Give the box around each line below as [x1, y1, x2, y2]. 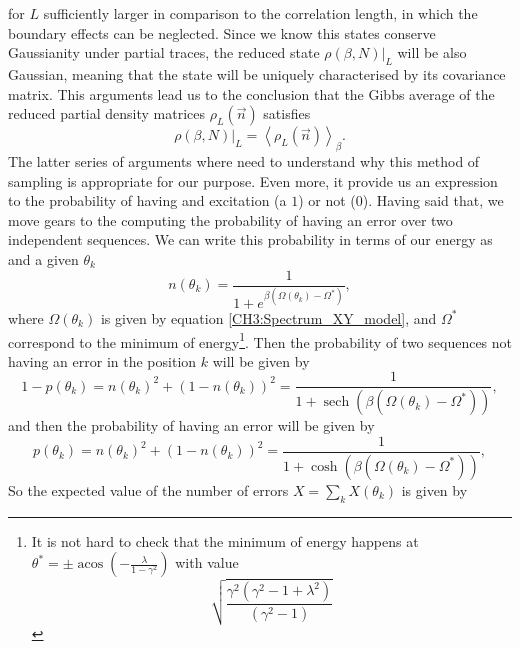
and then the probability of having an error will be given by [8, 415, 375, 436]
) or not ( [298, 190, 356, 211]
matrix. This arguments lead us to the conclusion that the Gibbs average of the [8, 83, 495, 104]
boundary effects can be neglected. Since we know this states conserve [8, 22, 436, 43]
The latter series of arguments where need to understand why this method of [8, 150, 480, 171]
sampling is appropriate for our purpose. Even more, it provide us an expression [8, 170, 498, 191]
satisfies [263, 103, 311, 124]
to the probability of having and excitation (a [8, 190, 287, 211]
